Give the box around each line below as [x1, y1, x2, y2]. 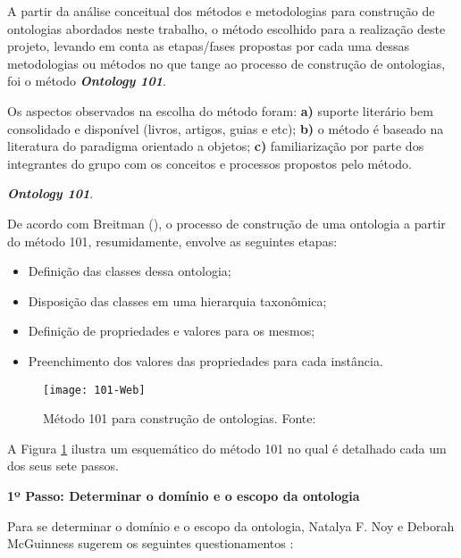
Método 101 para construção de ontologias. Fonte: [43, 409, 316, 428]
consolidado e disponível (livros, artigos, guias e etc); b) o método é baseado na [7, 119, 444, 137]
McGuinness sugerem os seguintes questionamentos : [7, 534, 294, 553]
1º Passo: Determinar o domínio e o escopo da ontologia [7, 486, 360, 504]
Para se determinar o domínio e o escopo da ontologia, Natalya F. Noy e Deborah [7, 516, 455, 535]
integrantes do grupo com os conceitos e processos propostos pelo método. [7, 154, 412, 172]
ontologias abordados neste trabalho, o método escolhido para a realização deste [7, 19, 446, 37]
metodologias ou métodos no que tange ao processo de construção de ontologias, [7, 54, 446, 72]
